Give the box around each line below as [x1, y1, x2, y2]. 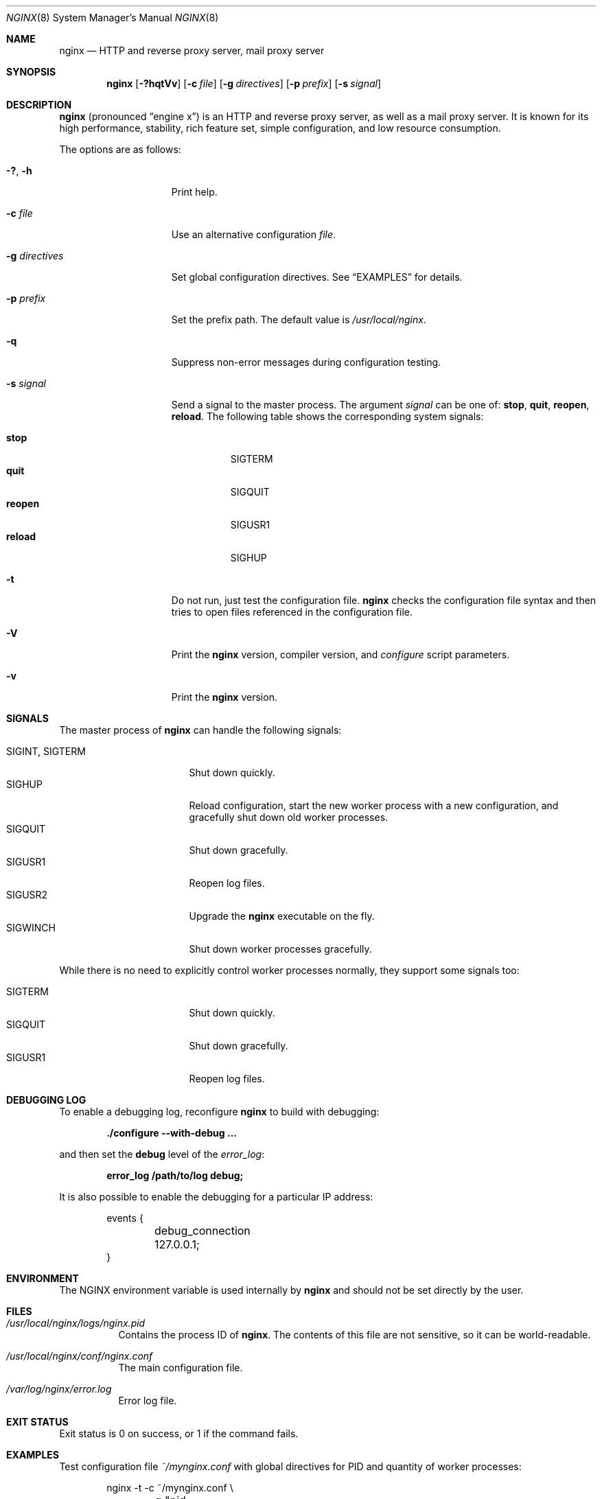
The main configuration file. [118, 1362, 243, 1373]
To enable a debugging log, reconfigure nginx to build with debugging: [59, 1106, 380, 1117]
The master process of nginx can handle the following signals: [59, 724, 342, 736]
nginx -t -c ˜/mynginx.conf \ [106, 1482, 233, 1494]
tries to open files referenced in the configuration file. [171, 606, 413, 618]
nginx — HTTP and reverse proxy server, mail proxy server [59, 45, 325, 56]
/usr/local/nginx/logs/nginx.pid [6, 1317, 146, 1329]
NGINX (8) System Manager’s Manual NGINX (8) [6, 12, 219, 23]
